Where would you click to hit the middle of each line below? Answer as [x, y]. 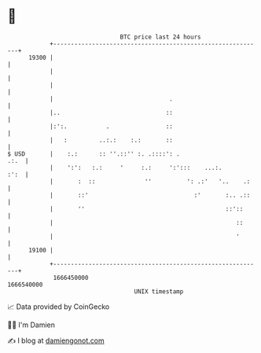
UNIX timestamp [159, 291]
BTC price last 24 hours [160, 37]
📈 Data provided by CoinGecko [59, 307]
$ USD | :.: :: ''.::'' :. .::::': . [94, 154]
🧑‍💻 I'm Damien [31, 325]
